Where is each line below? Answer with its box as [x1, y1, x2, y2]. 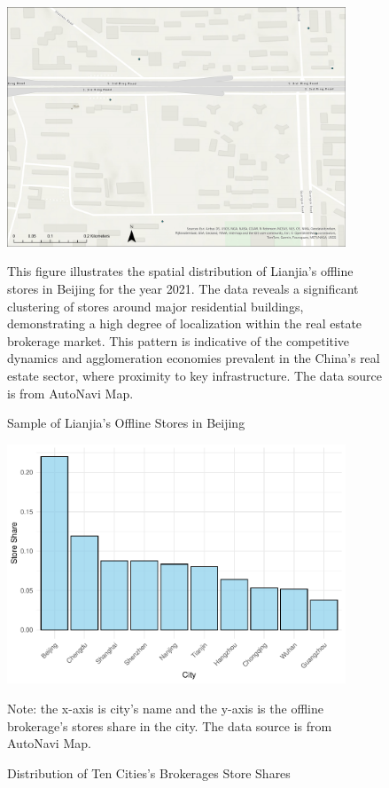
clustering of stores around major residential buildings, [7, 296, 304, 315]
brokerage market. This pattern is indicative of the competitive [7, 331, 350, 350]
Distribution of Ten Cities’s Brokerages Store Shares [7, 763, 291, 782]
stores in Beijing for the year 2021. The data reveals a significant [7, 279, 359, 297]
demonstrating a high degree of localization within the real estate [7, 314, 362, 333]
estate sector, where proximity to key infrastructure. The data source [7, 366, 382, 384]
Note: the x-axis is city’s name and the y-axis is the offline [7, 699, 323, 717]
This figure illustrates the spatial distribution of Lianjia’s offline [7, 262, 354, 280]
